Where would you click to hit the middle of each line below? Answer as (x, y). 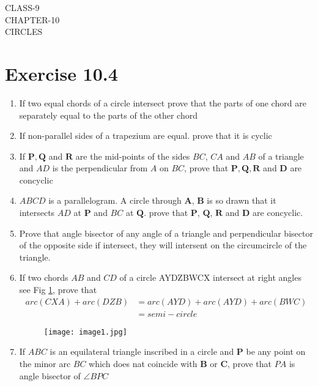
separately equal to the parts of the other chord (108, 115)
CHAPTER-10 (32, 19)
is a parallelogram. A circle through (115, 200)
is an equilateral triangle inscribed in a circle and (142, 351)
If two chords (44, 277)
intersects (37, 213)
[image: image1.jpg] (85, 332)
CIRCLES (24, 32)
